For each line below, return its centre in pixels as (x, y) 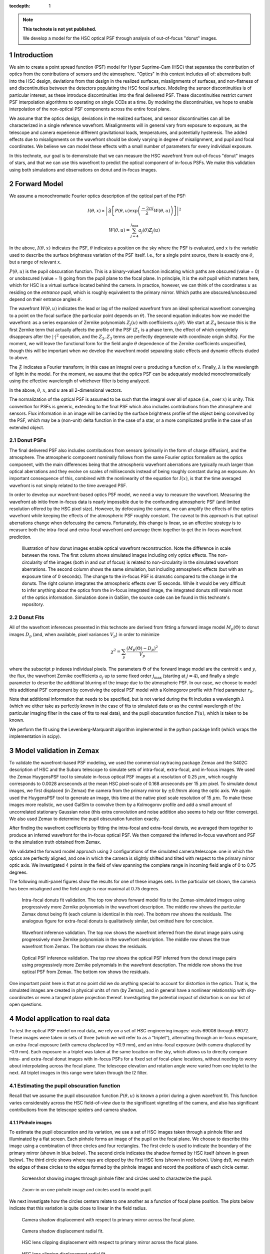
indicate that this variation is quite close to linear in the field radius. (78, 1208)
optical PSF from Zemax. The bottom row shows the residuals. (86, 972)
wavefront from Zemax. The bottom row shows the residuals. (84, 947)
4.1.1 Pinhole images (30, 1123)
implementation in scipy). (35, 736)
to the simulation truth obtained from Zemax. (55, 842)
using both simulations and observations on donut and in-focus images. (83, 170)
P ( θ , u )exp (126, 210)
